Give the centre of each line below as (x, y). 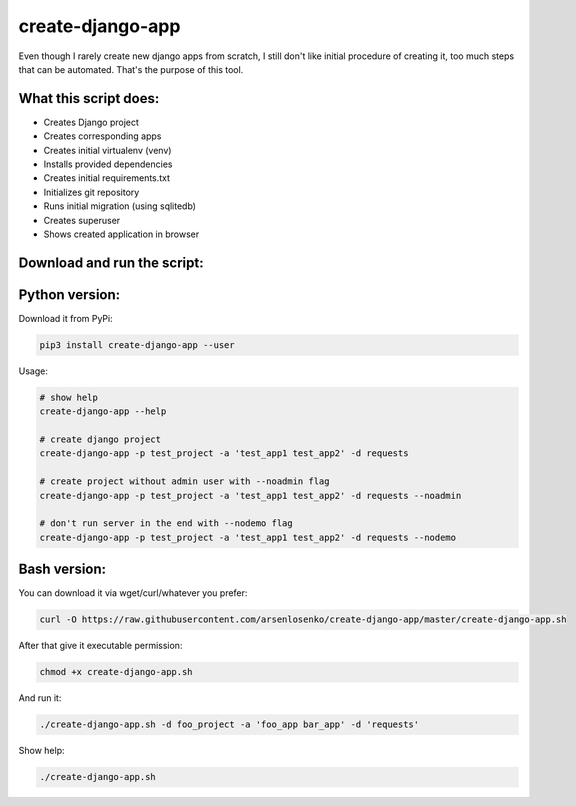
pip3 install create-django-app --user (137, 344)
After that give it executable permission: (100, 646)
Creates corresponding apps (102, 136)
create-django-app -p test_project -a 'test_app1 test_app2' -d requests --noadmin (250, 495)
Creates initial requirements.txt (106, 178)
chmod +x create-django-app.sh (116, 672)
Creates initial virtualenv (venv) (107, 150)
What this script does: (89, 98)
